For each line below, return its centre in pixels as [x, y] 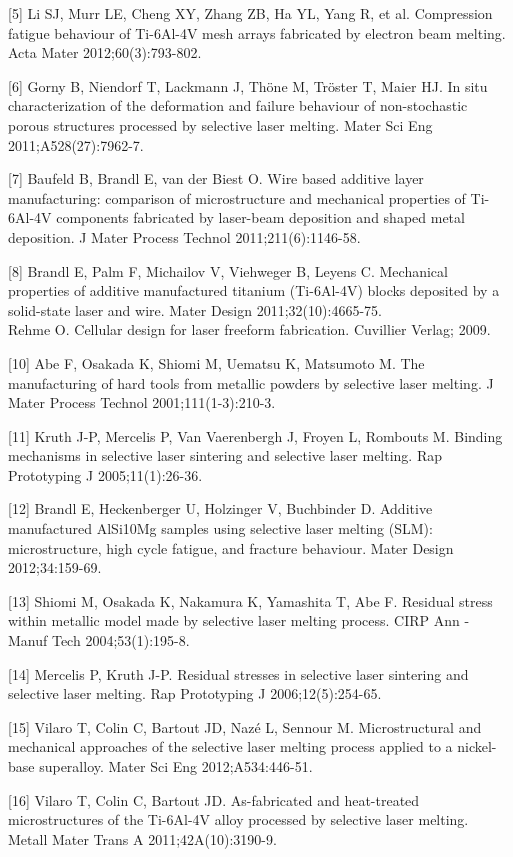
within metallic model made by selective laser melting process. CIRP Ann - [239, 620]
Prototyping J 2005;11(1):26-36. [105, 474]
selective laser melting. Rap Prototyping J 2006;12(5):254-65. [195, 693]
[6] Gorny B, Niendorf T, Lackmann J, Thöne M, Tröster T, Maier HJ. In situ [248, 85]
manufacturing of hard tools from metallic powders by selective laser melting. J [251, 382]
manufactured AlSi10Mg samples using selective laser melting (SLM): [220, 528]
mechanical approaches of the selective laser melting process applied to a [230, 746]
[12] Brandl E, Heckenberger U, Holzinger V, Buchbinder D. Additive [220, 508]
